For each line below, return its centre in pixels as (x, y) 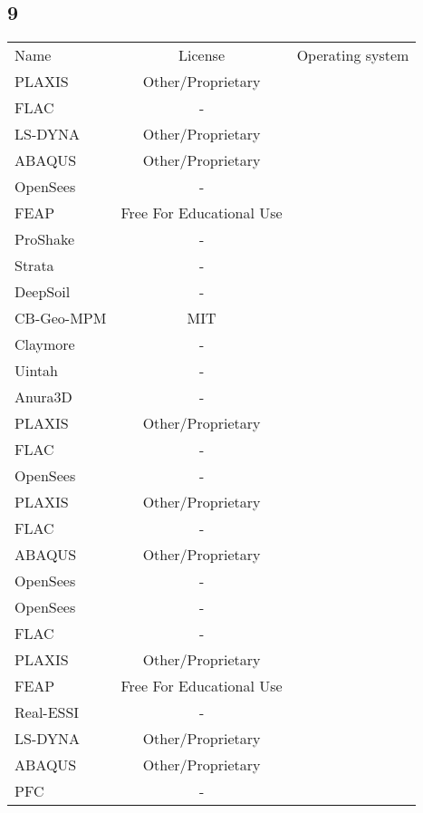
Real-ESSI (47, 712)
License (202, 55)
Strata (34, 266)
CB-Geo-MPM (61, 318)
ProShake (45, 239)
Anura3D (43, 397)
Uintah (37, 371)
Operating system (353, 55)
